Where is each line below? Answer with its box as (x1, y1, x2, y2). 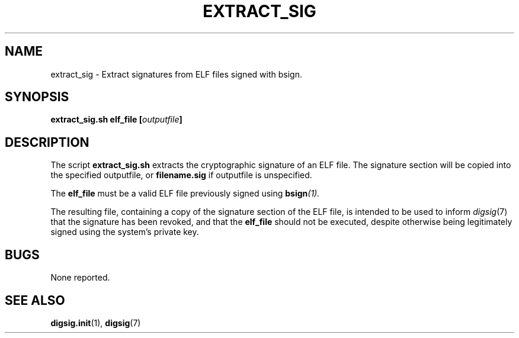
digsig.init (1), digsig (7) (50, 317, 141, 328)
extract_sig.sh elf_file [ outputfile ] (50, 114, 182, 125)
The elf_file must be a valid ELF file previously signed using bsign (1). (50, 188, 320, 199)
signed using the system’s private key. (50, 227, 199, 237)
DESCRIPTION (5, 134, 89, 150)
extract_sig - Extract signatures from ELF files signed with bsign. (50, 69, 302, 79)
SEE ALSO (5, 292, 65, 308)
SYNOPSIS (5, 89, 69, 105)
